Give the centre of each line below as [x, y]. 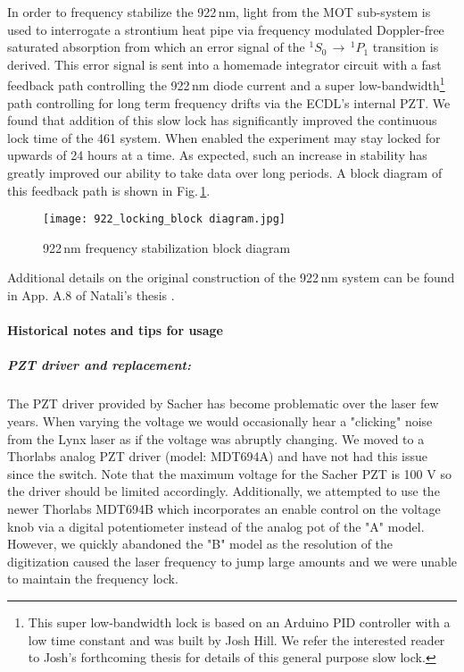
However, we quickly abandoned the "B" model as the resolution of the [200, 544]
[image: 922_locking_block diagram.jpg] [165, 219]
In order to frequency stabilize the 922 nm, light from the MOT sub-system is [219, 12]
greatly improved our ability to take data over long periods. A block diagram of [225, 172]
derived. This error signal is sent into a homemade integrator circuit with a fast [224, 64]
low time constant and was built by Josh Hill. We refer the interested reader [236, 639]
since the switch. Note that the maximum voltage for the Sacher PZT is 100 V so [229, 473]
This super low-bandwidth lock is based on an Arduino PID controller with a [239, 622]
